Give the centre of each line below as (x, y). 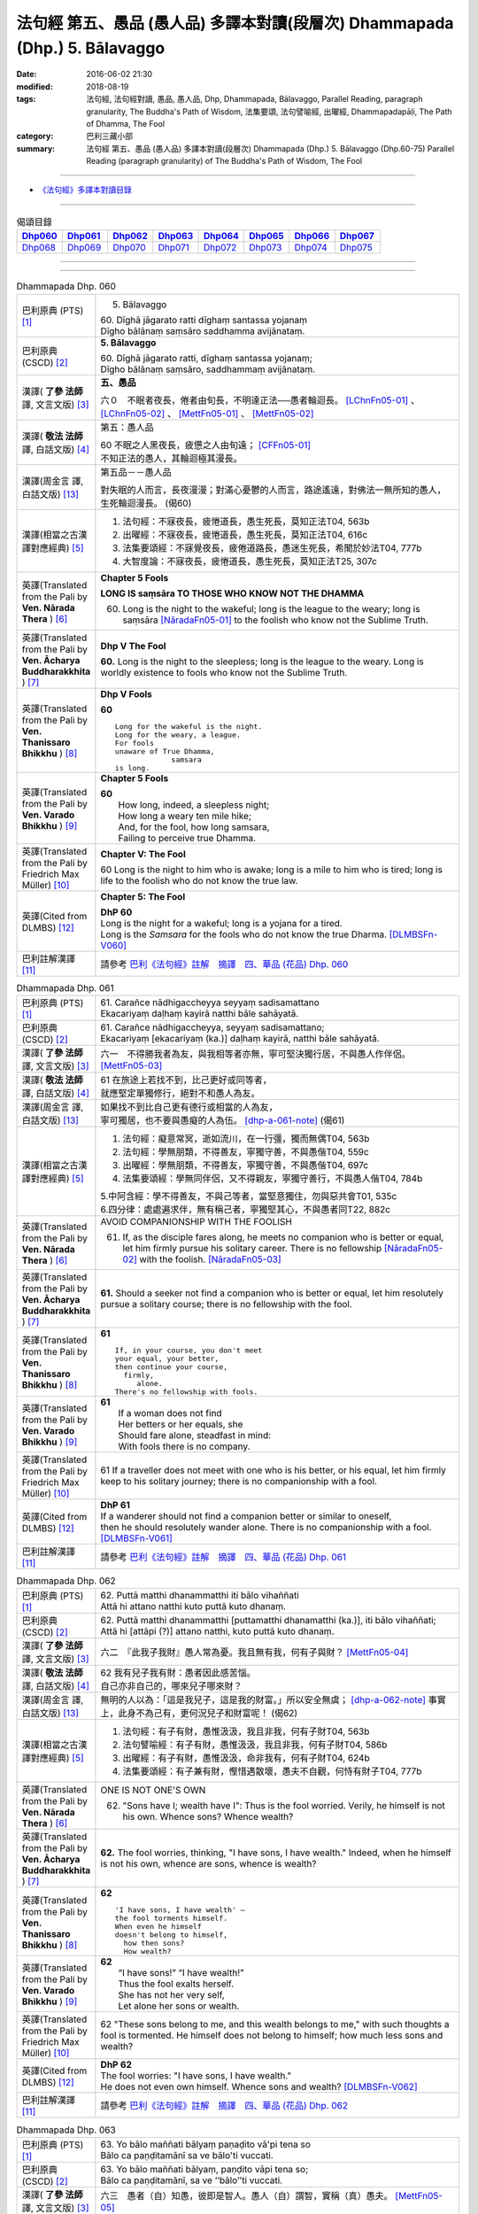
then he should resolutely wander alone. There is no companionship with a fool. (266, 1527)
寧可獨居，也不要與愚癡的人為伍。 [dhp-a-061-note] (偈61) (223, 1120)
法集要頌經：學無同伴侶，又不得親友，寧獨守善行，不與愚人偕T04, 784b (273, 1178)
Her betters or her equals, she (181, 1424)
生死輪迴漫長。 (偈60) (146, 503)
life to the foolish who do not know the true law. (199, 880)
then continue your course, (171, 1367)
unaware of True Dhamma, (165, 751)
